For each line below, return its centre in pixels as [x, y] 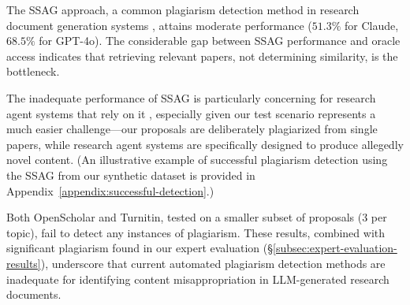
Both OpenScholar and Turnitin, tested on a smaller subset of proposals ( [184, 217]
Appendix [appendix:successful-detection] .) [110, 190]
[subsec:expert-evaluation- [335, 248]
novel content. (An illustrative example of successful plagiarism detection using [197, 160]
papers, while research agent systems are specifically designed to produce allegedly [205, 144]
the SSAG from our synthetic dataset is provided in [131, 175]
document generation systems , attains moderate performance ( [159, 25]
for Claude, [372, 25]
